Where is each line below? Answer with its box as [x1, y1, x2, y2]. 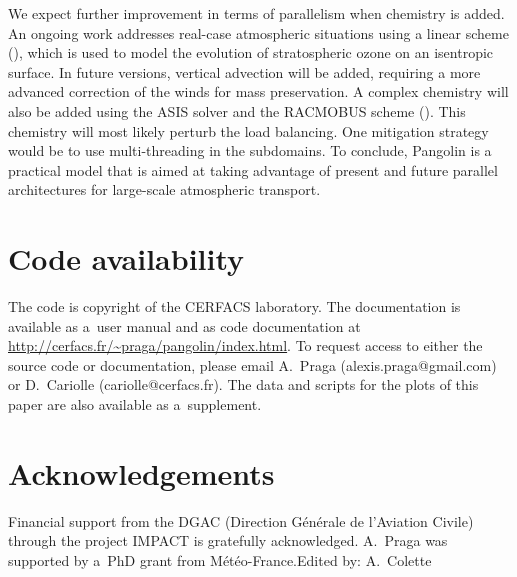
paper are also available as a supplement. [8, 394, 262, 415]
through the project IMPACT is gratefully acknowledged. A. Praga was [8, 530, 448, 551]
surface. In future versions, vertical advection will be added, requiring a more [8, 61, 481, 82]
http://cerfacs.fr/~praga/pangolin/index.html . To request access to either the [8, 335, 483, 356]
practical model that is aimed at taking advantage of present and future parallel [8, 159, 498, 180]
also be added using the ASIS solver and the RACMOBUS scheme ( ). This [8, 100, 466, 121]
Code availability [8, 238, 245, 279]
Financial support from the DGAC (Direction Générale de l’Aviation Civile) [8, 510, 474, 531]
